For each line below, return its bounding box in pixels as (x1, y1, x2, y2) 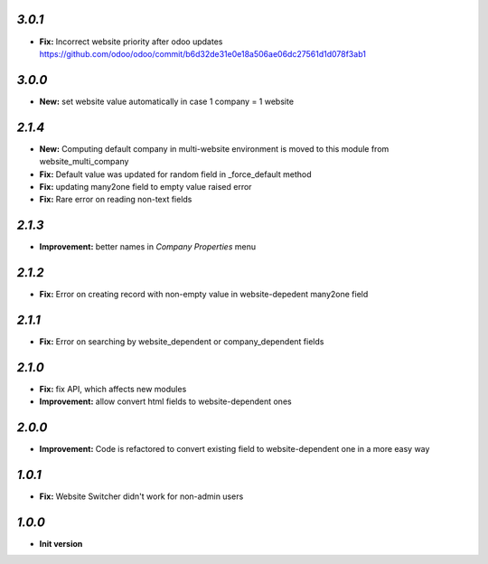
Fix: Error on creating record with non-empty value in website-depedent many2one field (39, 289, 369, 300)
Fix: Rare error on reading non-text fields (39, 194, 192, 205)
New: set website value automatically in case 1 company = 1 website (39, 96, 294, 107)
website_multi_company (39, 156, 129, 167)
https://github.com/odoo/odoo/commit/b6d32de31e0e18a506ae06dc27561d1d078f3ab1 (39, 48, 366, 59)
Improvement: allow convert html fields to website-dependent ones (39, 396, 293, 407)
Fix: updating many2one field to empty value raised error (39, 181, 252, 192)
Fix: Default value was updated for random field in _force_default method (39, 168, 312, 180)
